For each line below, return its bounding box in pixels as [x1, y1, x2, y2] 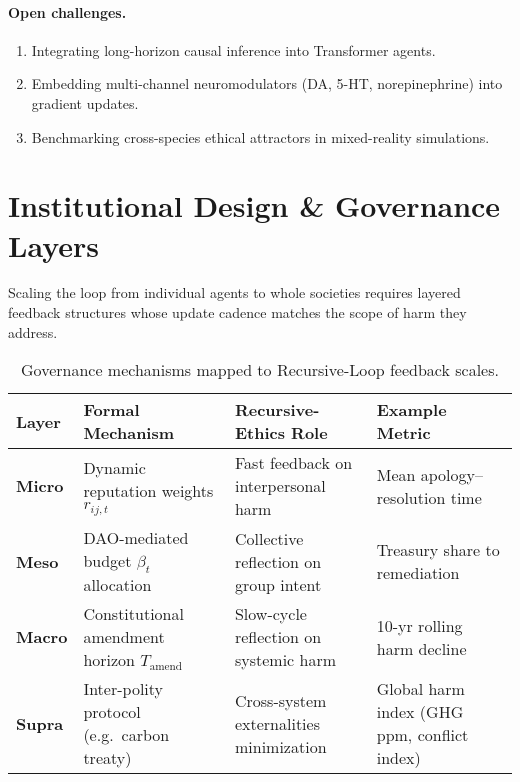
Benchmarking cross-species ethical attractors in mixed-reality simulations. [31, 126, 490, 147]
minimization [234, 734, 327, 758]
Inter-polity [83, 677, 164, 701]
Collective [234, 526, 304, 550]
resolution [376, 485, 446, 509]
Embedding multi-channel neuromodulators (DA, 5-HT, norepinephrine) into [31, 73, 503, 94]
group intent [234, 572, 322, 596]
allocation [83, 573, 152, 597]
